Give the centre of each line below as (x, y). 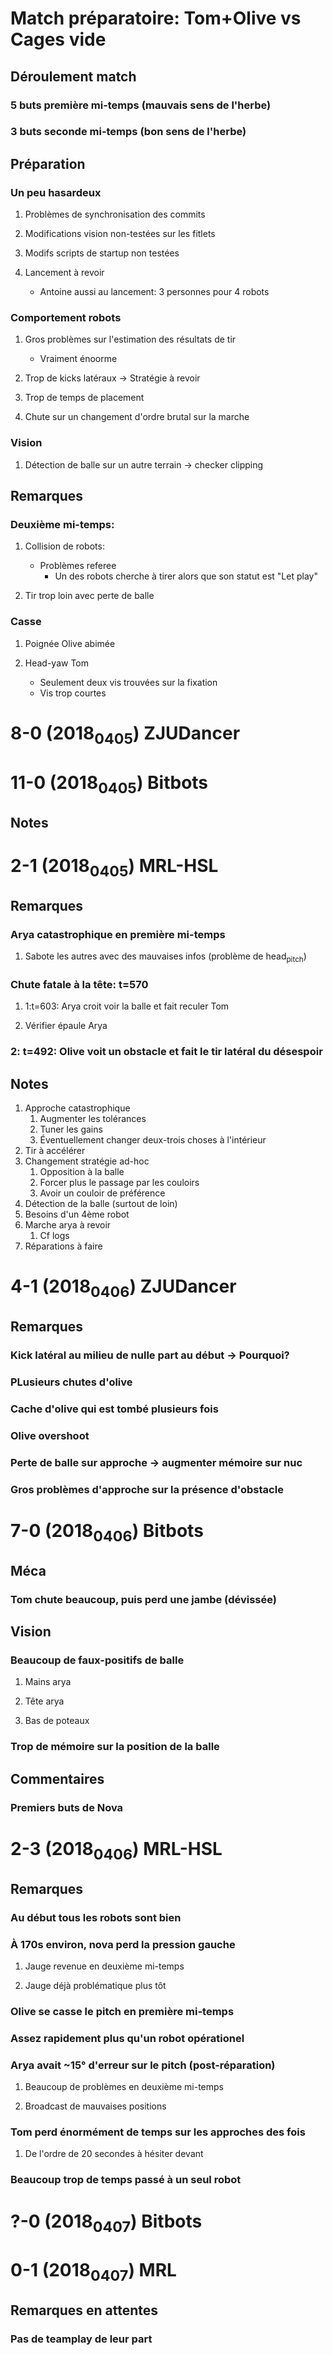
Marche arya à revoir (68, 1224)
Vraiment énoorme (78, 359)
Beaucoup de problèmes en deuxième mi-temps (124, 2087)
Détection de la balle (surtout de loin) (101, 1203)
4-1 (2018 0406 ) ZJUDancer (123, 1288)
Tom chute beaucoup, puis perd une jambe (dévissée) (143, 1599)
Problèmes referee (78, 566)
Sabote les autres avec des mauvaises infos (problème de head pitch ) (165, 957)
